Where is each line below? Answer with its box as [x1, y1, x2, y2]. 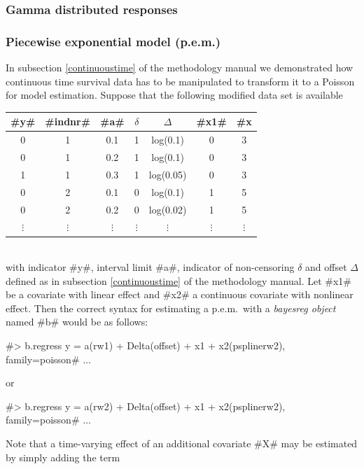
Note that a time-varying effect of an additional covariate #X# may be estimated [6, 436, 358, 451]
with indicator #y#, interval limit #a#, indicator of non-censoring [6, 260, 295, 274]
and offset [305, 260, 347, 274]
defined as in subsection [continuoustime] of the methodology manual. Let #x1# [6, 273, 352, 288]
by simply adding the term [6, 449, 120, 464]
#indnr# [45, 114, 91, 129]
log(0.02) [148, 202, 187, 216]
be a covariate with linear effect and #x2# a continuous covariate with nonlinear [6, 287, 353, 302]
